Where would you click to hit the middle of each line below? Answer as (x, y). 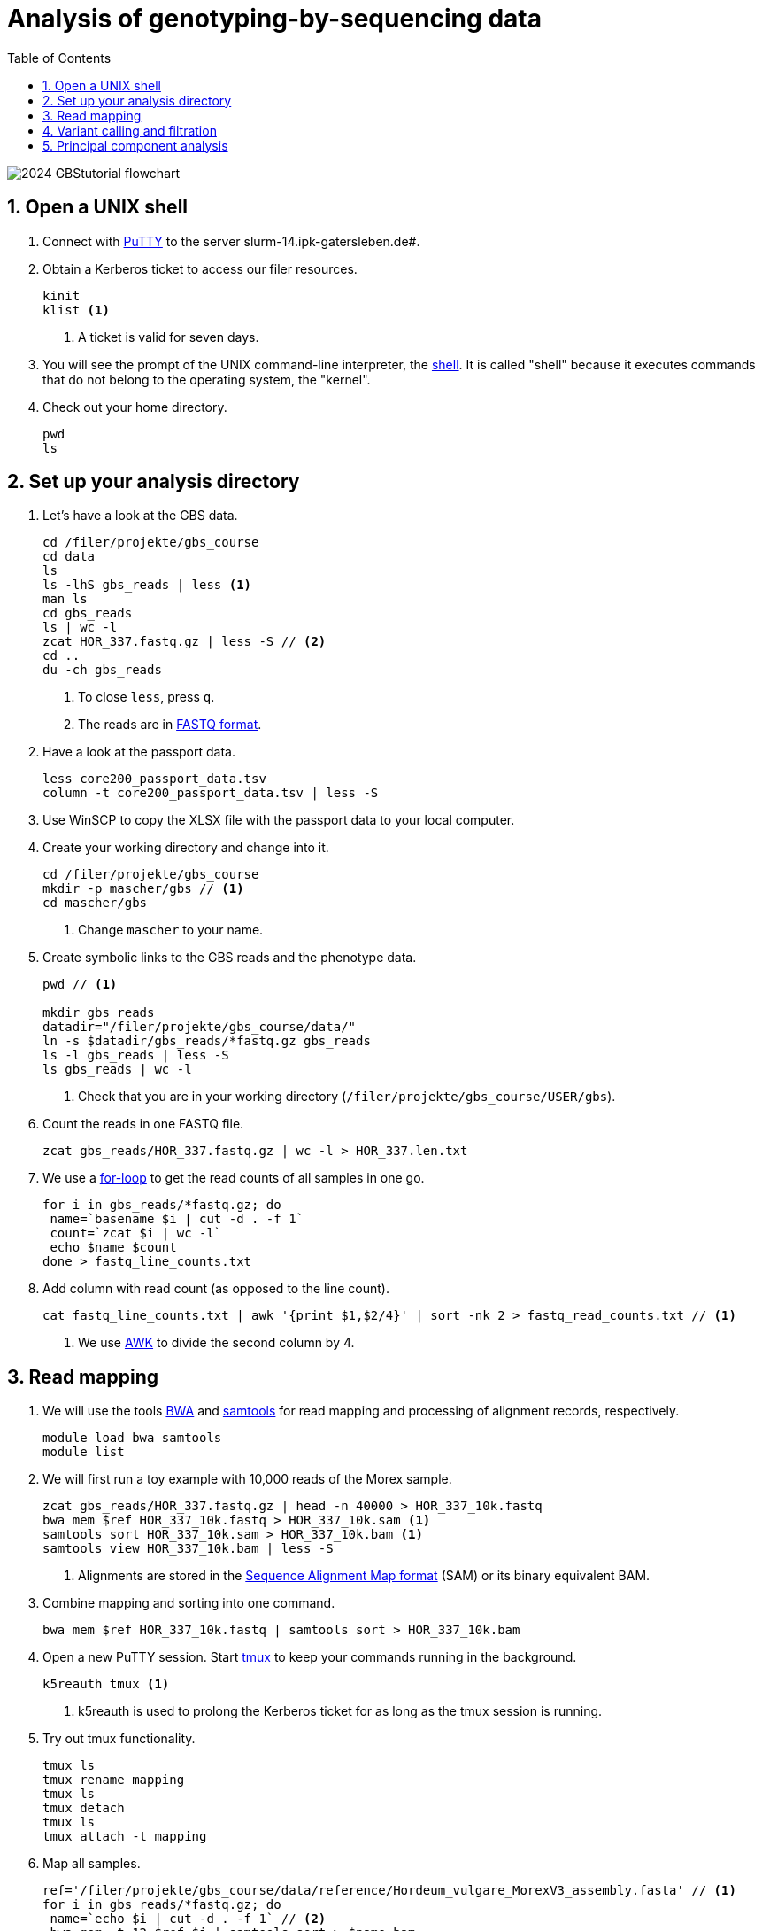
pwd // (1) (80, 985)
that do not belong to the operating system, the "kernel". (207, 379)
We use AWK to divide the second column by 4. (216, 1343)
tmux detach (84, 1808)
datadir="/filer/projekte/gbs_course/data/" (200, 1027)
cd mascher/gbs (95, 903)
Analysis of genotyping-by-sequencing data (274, 19)
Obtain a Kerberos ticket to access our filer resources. (200, 268)
